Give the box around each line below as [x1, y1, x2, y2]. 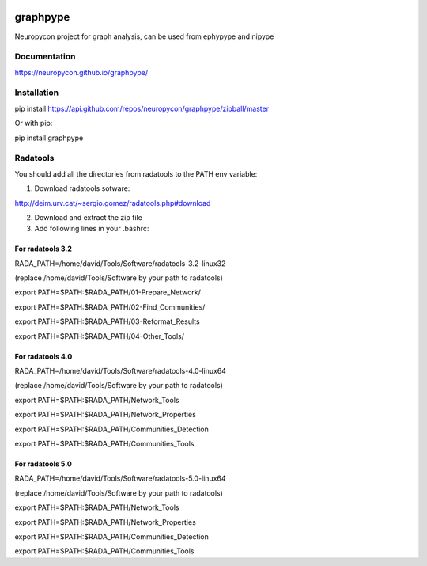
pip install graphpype [14, 133, 84, 142]
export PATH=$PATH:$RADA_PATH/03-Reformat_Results [14, 317, 201, 326]
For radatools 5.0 [14, 459, 73, 469]
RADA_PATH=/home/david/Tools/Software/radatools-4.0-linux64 [14, 367, 227, 376]
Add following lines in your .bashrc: [34, 224, 149, 234]
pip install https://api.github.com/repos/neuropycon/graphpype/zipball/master [14, 104, 269, 113]
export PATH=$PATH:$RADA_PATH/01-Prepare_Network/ [14, 287, 202, 297]
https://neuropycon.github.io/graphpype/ [14, 67, 149, 77]
